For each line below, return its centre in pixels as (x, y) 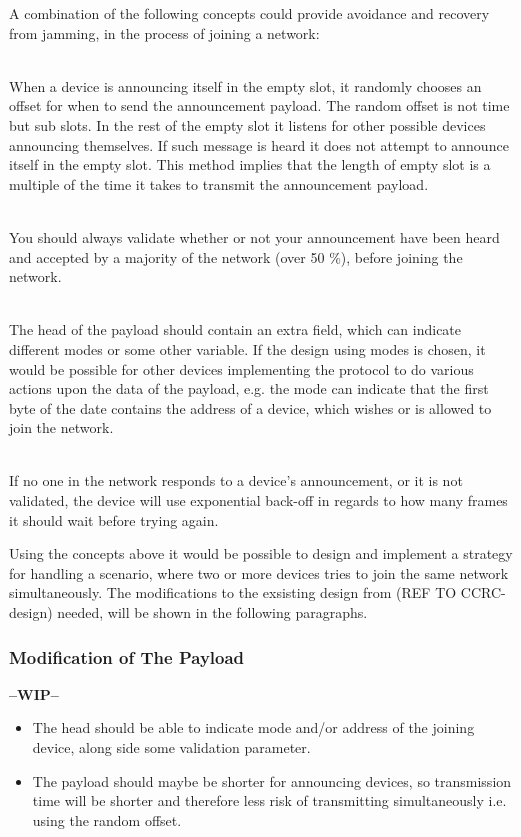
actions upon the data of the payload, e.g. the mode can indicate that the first (249, 388)
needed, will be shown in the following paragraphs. (212, 612)
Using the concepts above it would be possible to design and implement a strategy (261, 553)
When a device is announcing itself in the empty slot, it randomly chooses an (245, 85)
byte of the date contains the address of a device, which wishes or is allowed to (250, 407)
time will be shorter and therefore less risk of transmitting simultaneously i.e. (269, 800)
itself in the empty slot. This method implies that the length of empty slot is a (250, 164)
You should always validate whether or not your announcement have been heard (254, 236)
